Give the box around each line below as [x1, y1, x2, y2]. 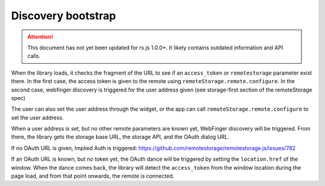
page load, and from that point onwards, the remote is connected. [11, 172, 175, 180]
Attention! [27, 33, 54, 40]
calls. [27, 52, 41, 60]
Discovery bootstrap [11, 9, 116, 22]
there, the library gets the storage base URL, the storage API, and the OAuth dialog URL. [11, 133, 230, 141]
